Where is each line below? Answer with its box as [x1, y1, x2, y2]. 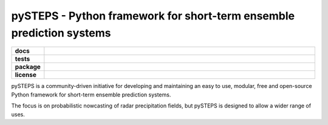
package [15, 62, 41, 71]
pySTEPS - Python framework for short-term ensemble [11, 9, 295, 22]
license [15, 70, 36, 79]
